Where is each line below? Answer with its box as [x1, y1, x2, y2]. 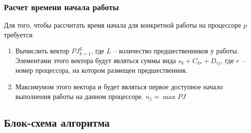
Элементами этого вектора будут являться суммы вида [15, 55, 176, 65]
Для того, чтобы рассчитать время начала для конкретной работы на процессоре [4, 20, 241, 30]
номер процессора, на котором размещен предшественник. [15, 65, 188, 75]
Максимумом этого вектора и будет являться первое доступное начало [15, 82, 223, 92]
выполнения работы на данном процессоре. [15, 91, 144, 101]
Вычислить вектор [15, 46, 69, 56]
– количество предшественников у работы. [113, 46, 239, 56]
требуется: [4, 29, 34, 39]
